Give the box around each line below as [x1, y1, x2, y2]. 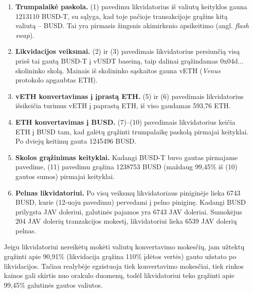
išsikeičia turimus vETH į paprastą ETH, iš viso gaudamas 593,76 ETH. [15, 100, 231, 111]
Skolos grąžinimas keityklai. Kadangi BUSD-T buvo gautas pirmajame [15, 152, 238, 162]
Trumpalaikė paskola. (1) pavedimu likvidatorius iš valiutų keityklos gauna [15, 1, 247, 11]
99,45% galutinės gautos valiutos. [4, 279, 103, 290]
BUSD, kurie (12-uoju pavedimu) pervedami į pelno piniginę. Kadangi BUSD [15, 197, 246, 207]
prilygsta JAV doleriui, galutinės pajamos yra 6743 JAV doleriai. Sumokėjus [15, 206, 242, 216]
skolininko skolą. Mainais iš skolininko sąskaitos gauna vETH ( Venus [15, 65, 220, 75]
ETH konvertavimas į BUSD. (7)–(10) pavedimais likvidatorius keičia [15, 116, 235, 127]
